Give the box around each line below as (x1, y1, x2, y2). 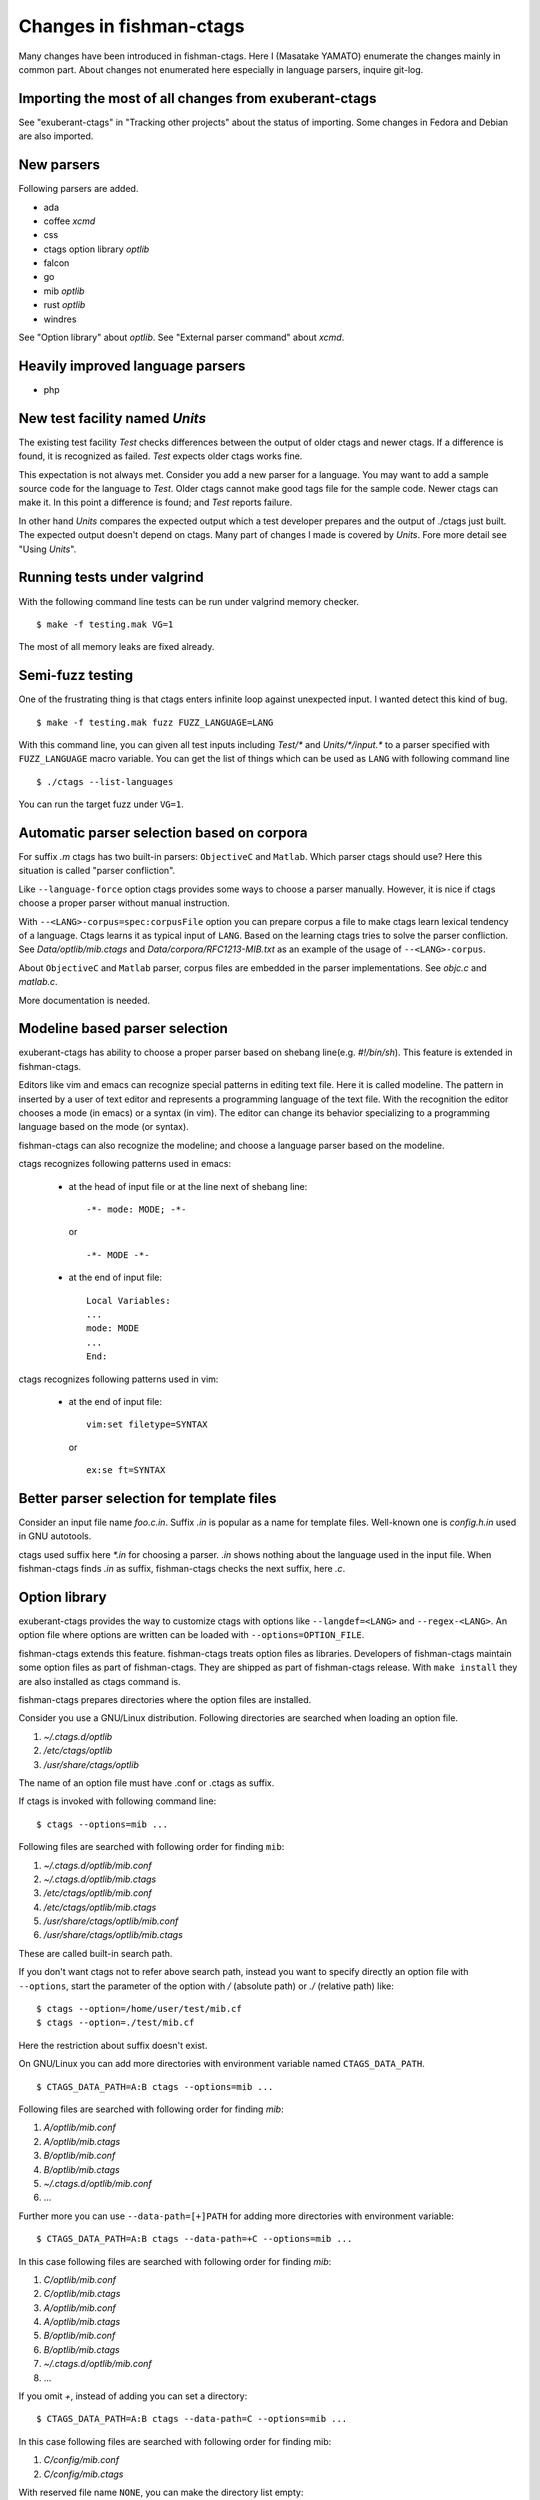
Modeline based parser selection (18, 1020, 229, 1037)
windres (43, 313, 77, 325)
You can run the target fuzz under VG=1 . (18, 798, 184, 810)
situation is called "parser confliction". (18, 865, 176, 877)
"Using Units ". (18, 543, 77, 555)
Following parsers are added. (18, 183, 139, 195)
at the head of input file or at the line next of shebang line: (68, 1180, 308, 1192)
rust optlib (43, 299, 86, 311)
